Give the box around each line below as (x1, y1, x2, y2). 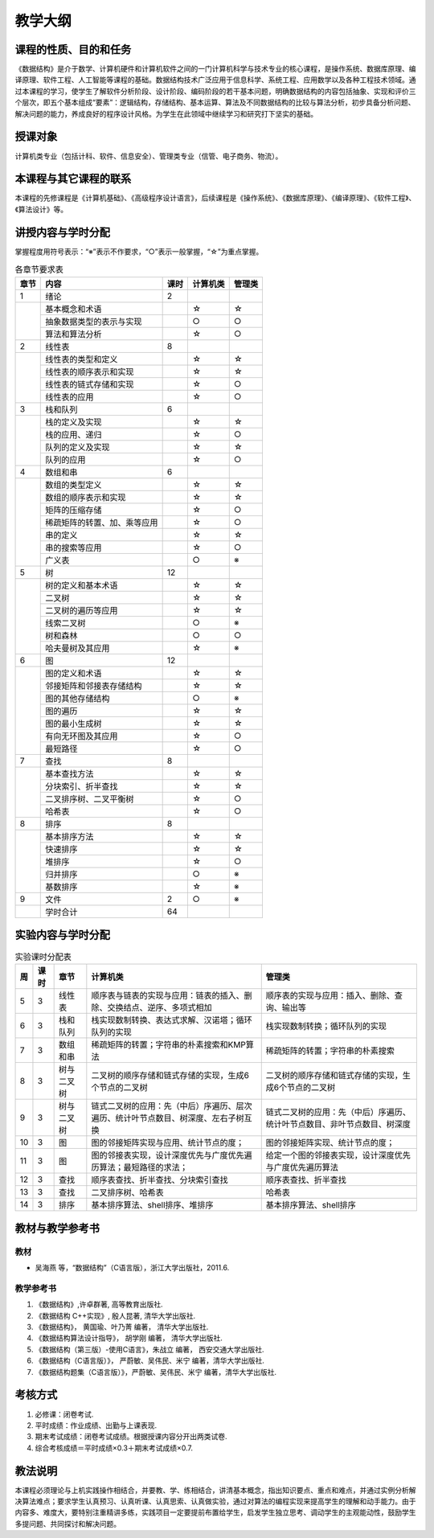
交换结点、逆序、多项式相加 (107, 1002, 212, 1013)
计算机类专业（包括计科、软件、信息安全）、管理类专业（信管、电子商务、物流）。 (14, 151, 283, 161)
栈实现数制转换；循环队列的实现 (265, 1021, 387, 1032)
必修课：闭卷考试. (35, 1409, 94, 1419)
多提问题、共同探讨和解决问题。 (14, 1519, 121, 1528)
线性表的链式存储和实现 (45, 379, 134, 390)
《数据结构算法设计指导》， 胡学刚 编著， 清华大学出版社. (35, 1333, 223, 1343)
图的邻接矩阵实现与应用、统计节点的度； (91, 1138, 244, 1149)
